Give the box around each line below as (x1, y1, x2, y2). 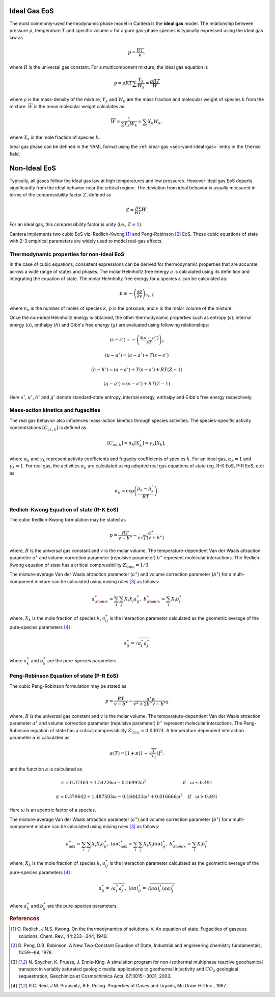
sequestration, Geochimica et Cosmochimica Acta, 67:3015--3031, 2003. (18, 973, 172, 979)
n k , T (145, 292, 155, 298)
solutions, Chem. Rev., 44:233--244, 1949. (18, 933, 108, 939)
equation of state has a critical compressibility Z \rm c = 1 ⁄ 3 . (24, 562, 150, 569)
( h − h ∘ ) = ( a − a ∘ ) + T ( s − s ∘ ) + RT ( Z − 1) (91, 366, 183, 372)
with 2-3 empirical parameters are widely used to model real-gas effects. (9, 238, 163, 244)
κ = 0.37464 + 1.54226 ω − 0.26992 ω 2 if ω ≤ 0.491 (61, 779, 213, 785)
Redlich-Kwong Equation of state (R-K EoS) (9, 506, 119, 513)
